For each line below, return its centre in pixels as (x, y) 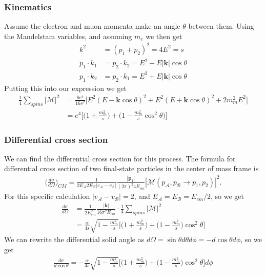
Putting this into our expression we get (65, 88)
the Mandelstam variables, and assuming (68, 36)
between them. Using (221, 26)
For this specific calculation (47, 196)
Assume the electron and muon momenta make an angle (92, 26)
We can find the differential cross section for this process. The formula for (120, 158)
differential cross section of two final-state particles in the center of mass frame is (131, 168)
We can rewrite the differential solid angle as (74, 239)
